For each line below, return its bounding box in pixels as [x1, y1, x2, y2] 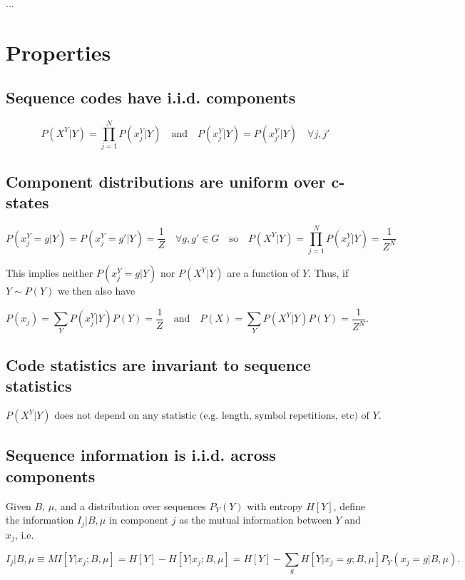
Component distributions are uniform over [6, 170, 326, 192]
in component [108, 512, 169, 527]
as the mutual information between [179, 512, 332, 527]
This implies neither [6, 265, 93, 280]
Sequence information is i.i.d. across [6, 444, 276, 466]
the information [6, 512, 74, 527]
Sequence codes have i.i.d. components [6, 86, 296, 108]
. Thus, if [308, 265, 349, 280]
